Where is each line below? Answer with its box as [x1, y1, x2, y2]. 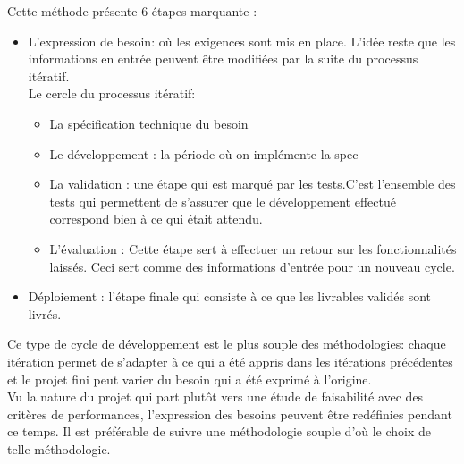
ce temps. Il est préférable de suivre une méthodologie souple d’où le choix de [7, 422, 432, 441]
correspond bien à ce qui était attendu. [49, 209, 263, 228]
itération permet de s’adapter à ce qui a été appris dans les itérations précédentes [7, 351, 453, 370]
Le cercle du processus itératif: [28, 84, 196, 103]
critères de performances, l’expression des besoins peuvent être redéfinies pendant [7, 404, 452, 423]
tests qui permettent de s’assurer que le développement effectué [49, 191, 396, 210]
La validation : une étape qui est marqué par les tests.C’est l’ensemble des [49, 174, 456, 193]
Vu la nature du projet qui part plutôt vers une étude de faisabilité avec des [7, 387, 424, 406]
